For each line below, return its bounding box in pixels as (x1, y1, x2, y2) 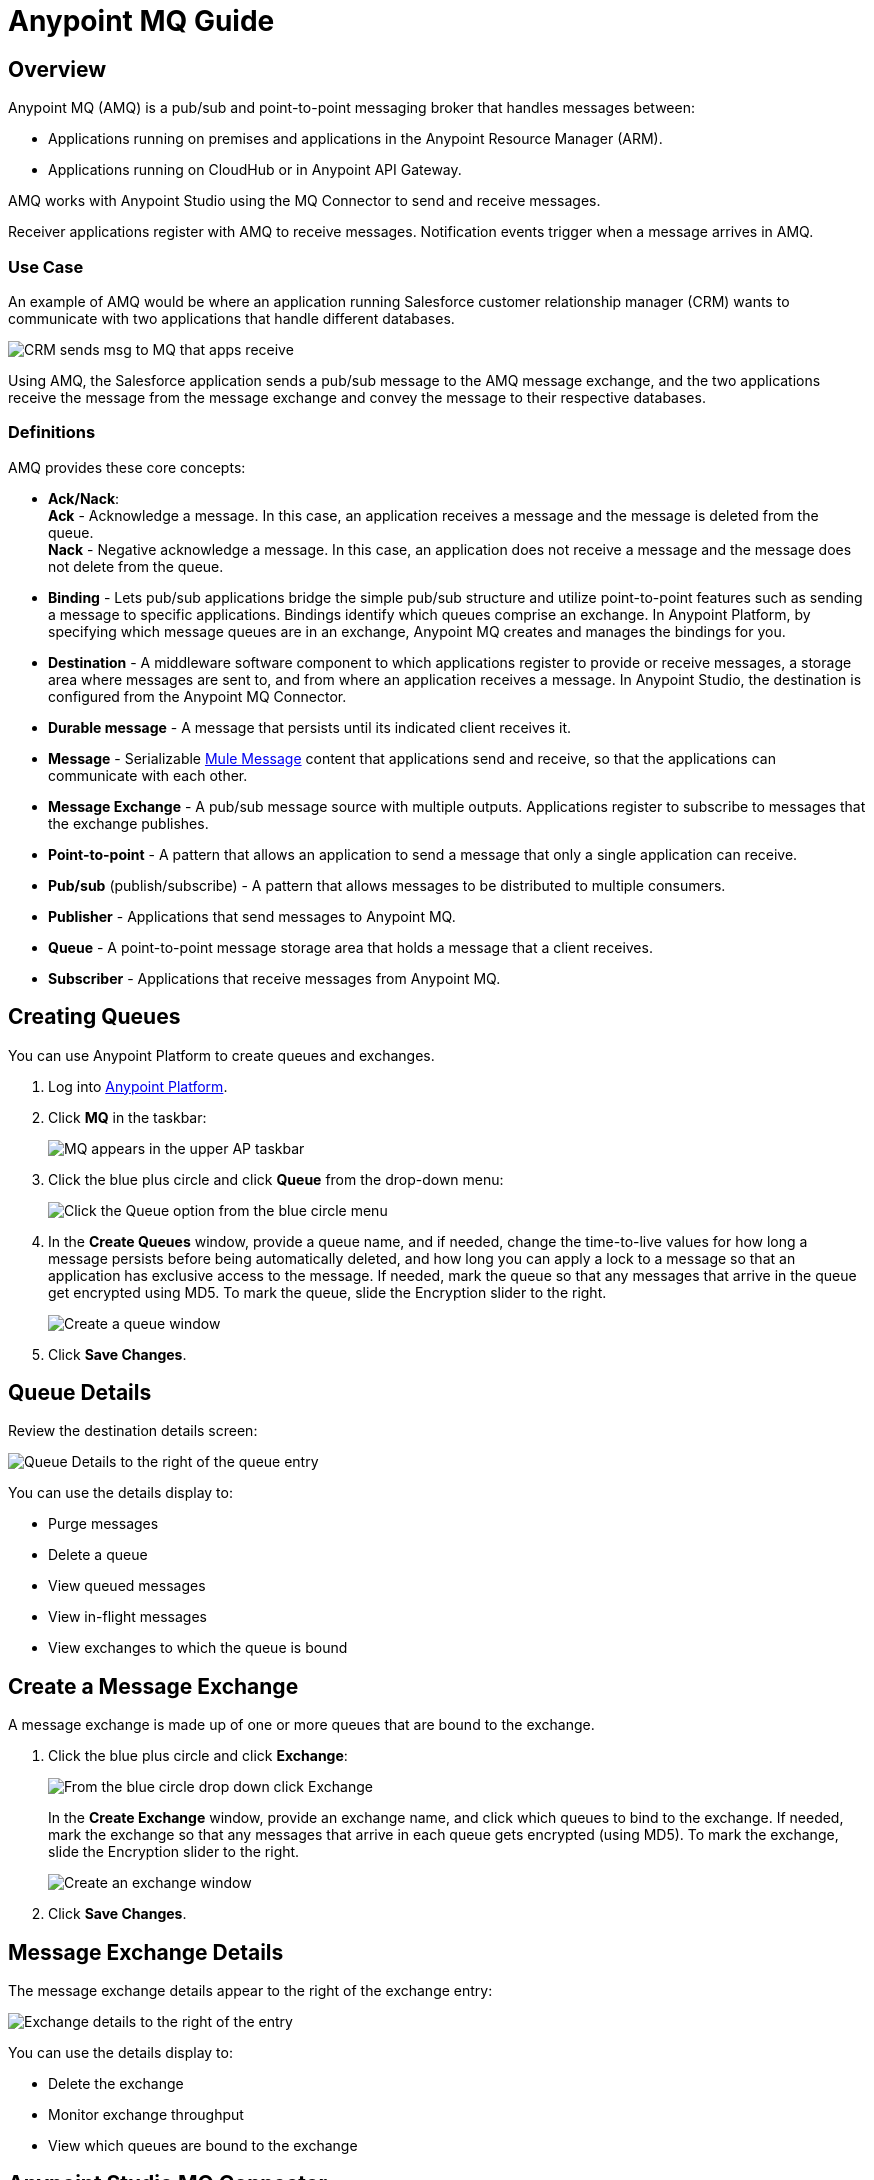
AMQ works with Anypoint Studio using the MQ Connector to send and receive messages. (8, 192, 601, 210)
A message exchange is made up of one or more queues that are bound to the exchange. (8, 1716, 595, 1734)
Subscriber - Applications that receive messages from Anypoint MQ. (48, 969, 501, 987)
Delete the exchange (48, 2075, 184, 2093)
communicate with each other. (48, 766, 248, 784)
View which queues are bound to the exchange (48, 2137, 358, 2155)
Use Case (8, 256, 84, 277)
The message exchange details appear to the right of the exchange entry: (8, 1982, 493, 2000)
